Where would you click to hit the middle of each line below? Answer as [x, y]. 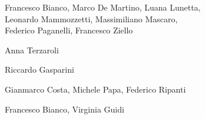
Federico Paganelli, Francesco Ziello [69, 30]
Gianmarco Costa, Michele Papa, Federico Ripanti [95, 89]
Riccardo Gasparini [39, 69]
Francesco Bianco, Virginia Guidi [65, 109]
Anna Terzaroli [32, 50]
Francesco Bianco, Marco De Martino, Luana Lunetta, [103, 7]
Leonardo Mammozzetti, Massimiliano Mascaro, [91, 18]
